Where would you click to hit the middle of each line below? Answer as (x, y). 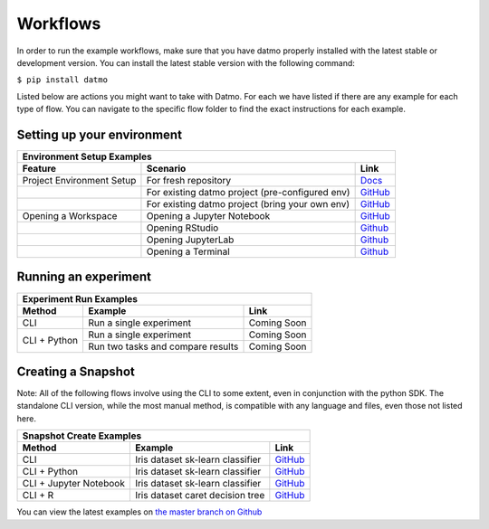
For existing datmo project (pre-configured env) (248, 193)
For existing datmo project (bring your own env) (248, 204)
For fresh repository (189, 181)
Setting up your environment (100, 134)
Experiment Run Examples (80, 298)
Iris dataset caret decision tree (200, 496)
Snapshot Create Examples (82, 436)
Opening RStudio (182, 228)
